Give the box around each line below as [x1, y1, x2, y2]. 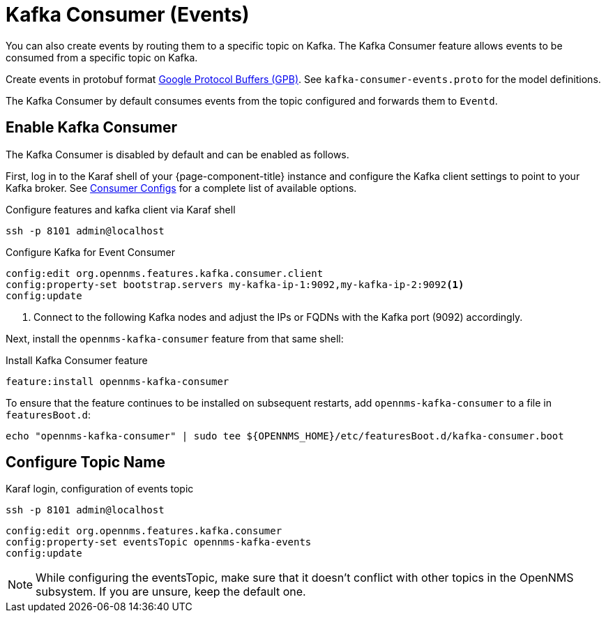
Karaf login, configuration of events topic [6, 483, 194, 495]
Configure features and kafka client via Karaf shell [6, 203, 236, 216]
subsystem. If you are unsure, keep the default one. [36, 585, 306, 599]
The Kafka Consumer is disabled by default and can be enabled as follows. [6, 148, 349, 160]
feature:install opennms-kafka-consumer [6, 375, 229, 387]
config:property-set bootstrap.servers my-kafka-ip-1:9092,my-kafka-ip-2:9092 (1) [6, 278, 464, 290]
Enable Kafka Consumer [6, 119, 177, 137]
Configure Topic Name [6, 453, 165, 472]
